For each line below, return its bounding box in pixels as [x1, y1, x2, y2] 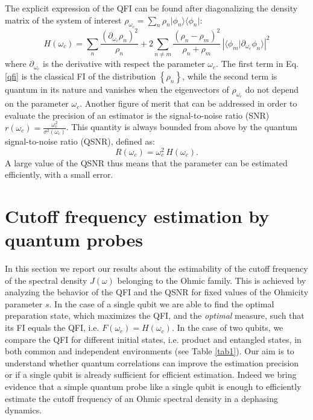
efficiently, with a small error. [5, 168, 113, 181]
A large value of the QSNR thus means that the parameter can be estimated [5, 156, 288, 169]
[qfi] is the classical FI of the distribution [5, 69, 156, 82]
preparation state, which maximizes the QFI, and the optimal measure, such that [5, 309, 305, 322]
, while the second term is [182, 69, 277, 82]
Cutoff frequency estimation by [5, 203, 270, 228]
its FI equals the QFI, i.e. [5, 321, 100, 334]
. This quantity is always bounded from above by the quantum [66, 121, 298, 133]
